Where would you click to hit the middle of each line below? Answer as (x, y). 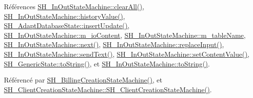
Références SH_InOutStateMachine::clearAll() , (74, 6)
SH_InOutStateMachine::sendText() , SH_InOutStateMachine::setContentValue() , (127, 54)
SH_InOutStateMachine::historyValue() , (65, 16)
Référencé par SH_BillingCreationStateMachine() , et (83, 80)
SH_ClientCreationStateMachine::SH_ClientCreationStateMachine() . (108, 89)
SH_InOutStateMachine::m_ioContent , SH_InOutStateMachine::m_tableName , (125, 35)
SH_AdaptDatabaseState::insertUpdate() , (67, 25)
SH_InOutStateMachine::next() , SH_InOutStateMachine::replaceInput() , (114, 44)
